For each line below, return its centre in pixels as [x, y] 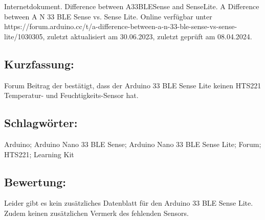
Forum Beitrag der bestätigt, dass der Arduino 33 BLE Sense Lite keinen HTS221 [133, 85]
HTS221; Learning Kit [39, 154]
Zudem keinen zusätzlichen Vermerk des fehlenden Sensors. [96, 213]
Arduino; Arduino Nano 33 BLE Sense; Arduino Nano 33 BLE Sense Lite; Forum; [133, 144]
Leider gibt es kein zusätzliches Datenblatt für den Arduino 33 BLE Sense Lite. [129, 203]
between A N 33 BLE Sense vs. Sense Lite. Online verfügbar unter [108, 16]
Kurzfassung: [39, 64]
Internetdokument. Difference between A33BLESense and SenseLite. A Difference [132, 6]
